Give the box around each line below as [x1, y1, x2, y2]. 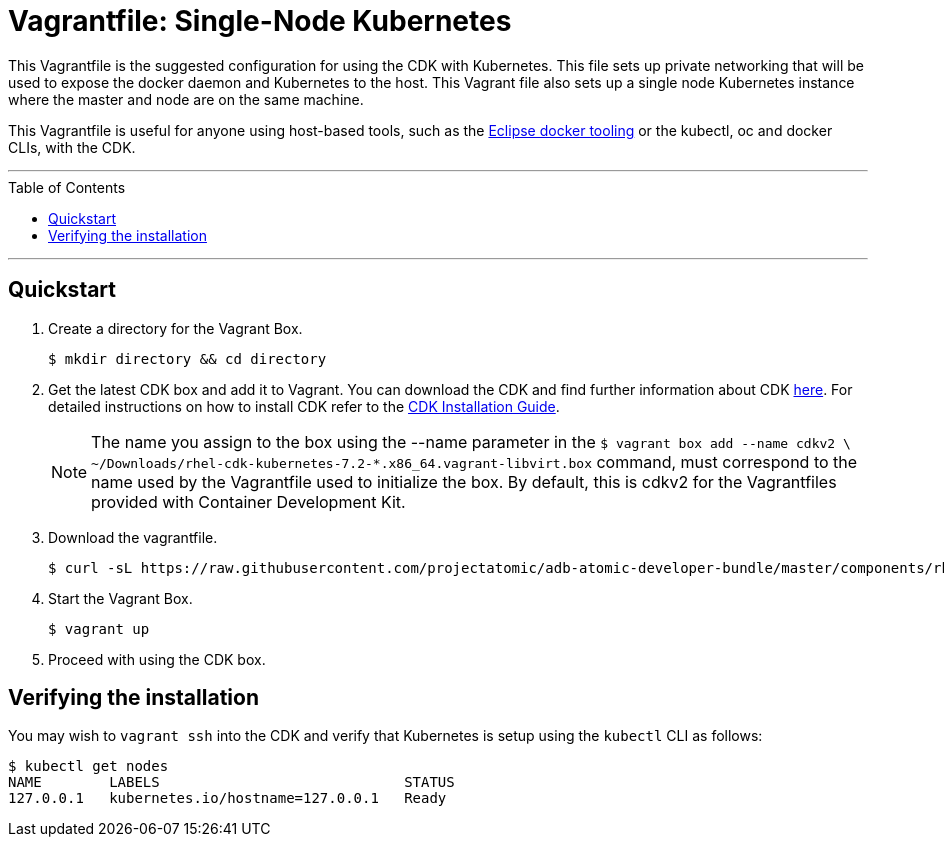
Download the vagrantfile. [48, 528, 218, 546]
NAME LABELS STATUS [8, 774, 455, 791]
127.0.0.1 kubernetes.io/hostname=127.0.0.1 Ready [8, 790, 447, 807]
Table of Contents [8, 178, 126, 196]
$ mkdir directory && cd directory [48, 350, 327, 367]
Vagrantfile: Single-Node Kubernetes [8, 4, 512, 38]
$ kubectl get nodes [8, 758, 169, 775]
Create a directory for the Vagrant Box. [48, 319, 303, 337]
